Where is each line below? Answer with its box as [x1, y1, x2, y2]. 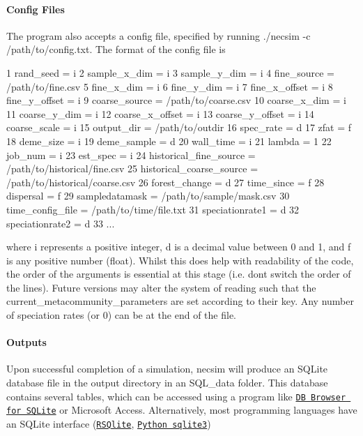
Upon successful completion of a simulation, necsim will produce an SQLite [6, 361, 328, 376]
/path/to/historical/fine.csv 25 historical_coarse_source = [6, 161, 258, 176]
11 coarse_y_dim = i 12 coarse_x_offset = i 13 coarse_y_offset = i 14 [6, 106, 314, 121]
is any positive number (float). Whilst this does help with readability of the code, [6, 253, 354, 267]
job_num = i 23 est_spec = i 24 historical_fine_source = [6, 147, 256, 162]
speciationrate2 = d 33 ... [6, 216, 115, 230]
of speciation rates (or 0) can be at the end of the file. [6, 308, 236, 322]
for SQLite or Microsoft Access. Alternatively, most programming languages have [6, 403, 357, 417]
